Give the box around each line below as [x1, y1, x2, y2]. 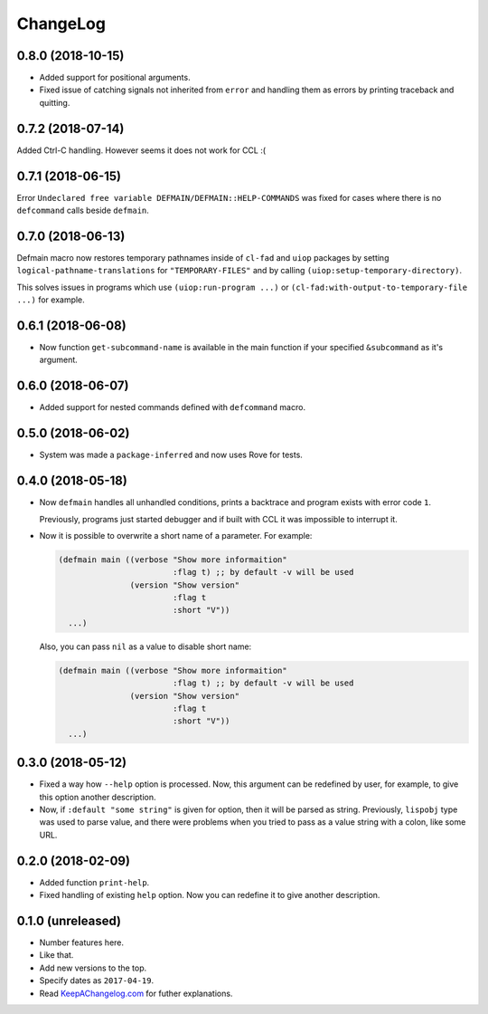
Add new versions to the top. [39, 962, 147, 973]
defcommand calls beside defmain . [16, 205, 149, 216]
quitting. [39, 97, 70, 108]
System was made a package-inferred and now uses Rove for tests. [39, 449, 303, 461]
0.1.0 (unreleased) [16, 913, 122, 928]
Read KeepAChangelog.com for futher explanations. [39, 988, 233, 999]
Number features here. [39, 937, 125, 948]
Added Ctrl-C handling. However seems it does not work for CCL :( [16, 145, 267, 156]
